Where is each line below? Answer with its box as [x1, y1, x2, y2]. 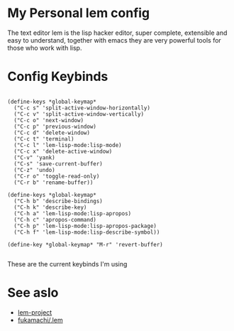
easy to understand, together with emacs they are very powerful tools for [7, 36, 221, 44]
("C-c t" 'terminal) [13, 135, 74, 143]
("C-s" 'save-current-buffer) [13, 160, 103, 168]
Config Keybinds [7, 69, 108, 85]
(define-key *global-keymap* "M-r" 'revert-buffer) [7, 241, 163, 248]
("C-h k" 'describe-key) [13, 204, 87, 211]
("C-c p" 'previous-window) [13, 123, 97, 130]
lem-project [17, 308, 52, 317]
